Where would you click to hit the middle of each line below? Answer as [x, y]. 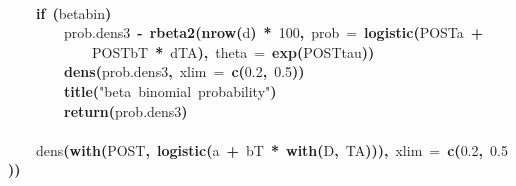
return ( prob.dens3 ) [126, 110]
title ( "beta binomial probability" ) [170, 90]
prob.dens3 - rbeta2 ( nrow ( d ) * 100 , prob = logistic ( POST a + [274, 32]
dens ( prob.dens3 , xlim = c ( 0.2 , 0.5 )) [184, 71]
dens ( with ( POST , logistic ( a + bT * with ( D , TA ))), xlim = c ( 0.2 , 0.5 [272, 149]
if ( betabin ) [74, 12]
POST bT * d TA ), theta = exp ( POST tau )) [233, 51]
